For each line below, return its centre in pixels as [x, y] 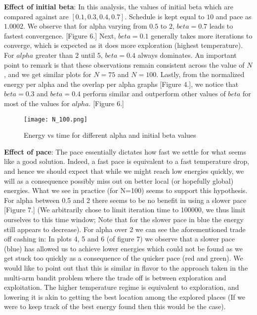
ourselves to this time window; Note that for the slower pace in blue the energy [124, 219]
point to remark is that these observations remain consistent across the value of [124, 64]
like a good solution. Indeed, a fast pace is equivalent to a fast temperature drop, [127, 161]
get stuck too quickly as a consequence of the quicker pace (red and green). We [124, 258]
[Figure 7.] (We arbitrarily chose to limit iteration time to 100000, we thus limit [125, 210]
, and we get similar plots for [48, 74]
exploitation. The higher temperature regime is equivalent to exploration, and [122, 287]
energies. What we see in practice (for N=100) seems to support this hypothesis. [126, 190]
